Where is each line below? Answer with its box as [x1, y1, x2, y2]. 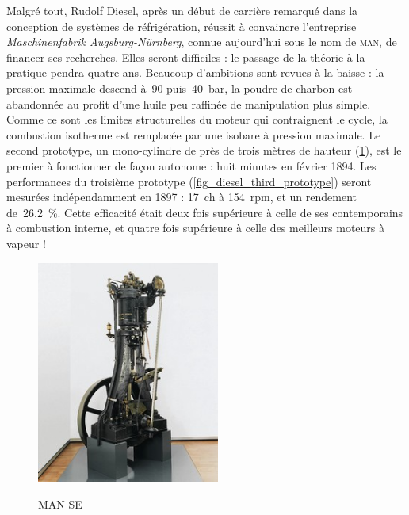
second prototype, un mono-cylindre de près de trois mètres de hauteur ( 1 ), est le [6, 142, 402, 158]
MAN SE [38, 495, 82, 512]
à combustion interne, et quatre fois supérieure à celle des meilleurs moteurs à [6, 219, 385, 236]
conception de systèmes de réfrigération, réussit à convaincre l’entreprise [6, 17, 357, 34]
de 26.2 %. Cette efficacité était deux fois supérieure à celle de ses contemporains [6, 204, 403, 220]
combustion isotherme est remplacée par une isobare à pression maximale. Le [6, 126, 381, 143]
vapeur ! [6, 235, 46, 251]
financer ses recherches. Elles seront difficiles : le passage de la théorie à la [6, 48, 365, 65]
